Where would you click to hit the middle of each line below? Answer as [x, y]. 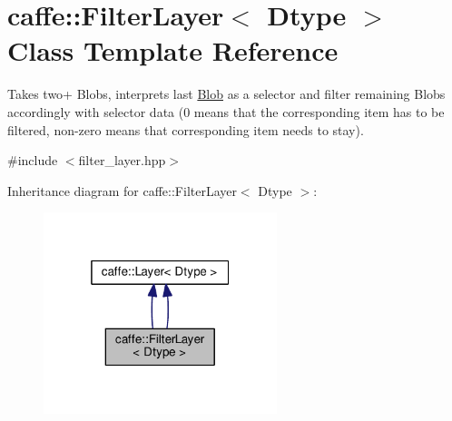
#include [33, 160]
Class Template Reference [173, 50]
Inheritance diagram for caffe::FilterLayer [122, 190]
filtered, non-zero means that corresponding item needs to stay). [186, 129]
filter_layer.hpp [122, 160]
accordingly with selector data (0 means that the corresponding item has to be [226, 111]
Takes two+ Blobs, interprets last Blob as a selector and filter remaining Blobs [226, 94]
